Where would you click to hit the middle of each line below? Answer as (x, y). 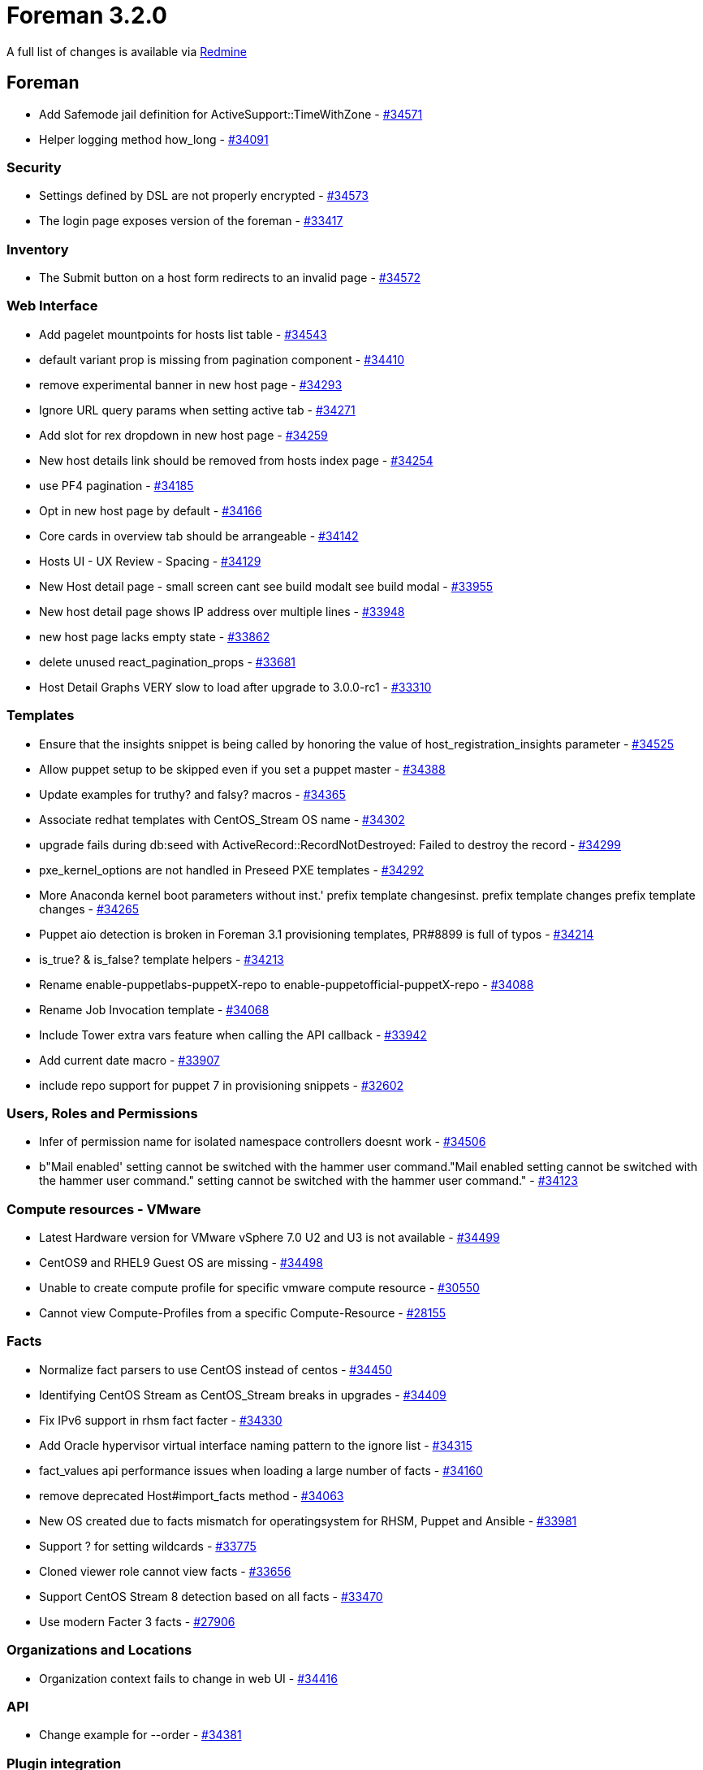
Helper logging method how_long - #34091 (154, 139)
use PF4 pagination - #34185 (116, 485)
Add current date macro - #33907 (129, 1060)
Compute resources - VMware (104, 1209)
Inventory (38, 249)
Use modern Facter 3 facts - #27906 (137, 1621)
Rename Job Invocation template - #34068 (154, 1009)
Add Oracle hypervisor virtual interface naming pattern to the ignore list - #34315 (256, 1445)
